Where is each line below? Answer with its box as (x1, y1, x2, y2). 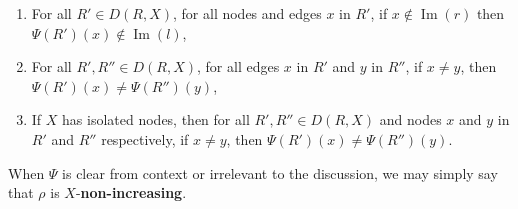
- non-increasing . (75, 182, 187, 203)
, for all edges (197, 56, 280, 77)
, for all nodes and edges (173, 3, 322, 23)
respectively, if (101, 128, 189, 149)
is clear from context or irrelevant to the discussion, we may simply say (62, 162, 498, 183)
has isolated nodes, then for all (62, 109, 250, 130)
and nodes (379, 109, 442, 130)
